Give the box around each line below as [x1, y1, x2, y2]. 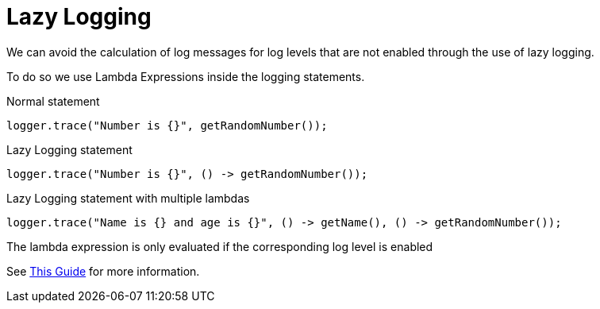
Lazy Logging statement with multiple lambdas [6, 191, 250, 205]
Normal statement [6, 94, 100, 108]
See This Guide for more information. [6, 264, 200, 278]
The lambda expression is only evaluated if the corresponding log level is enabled [6, 239, 433, 253]
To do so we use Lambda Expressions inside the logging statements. [6, 69, 365, 83]
